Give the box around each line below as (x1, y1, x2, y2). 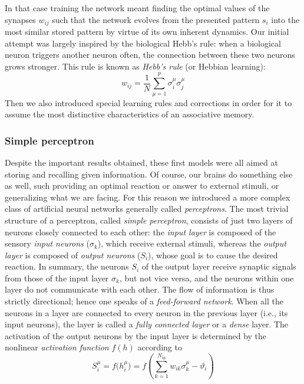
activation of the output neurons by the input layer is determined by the (5, 329, 267, 342)
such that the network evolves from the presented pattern (52, 13, 260, 25)
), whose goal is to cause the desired (148, 248, 278, 261)
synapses (5, 13, 36, 25)
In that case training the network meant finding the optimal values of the (5, 2, 270, 14)
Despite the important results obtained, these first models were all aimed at (5, 156, 278, 168)
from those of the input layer (5, 271, 109, 284)
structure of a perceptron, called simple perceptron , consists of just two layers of (5, 214, 293, 226)
